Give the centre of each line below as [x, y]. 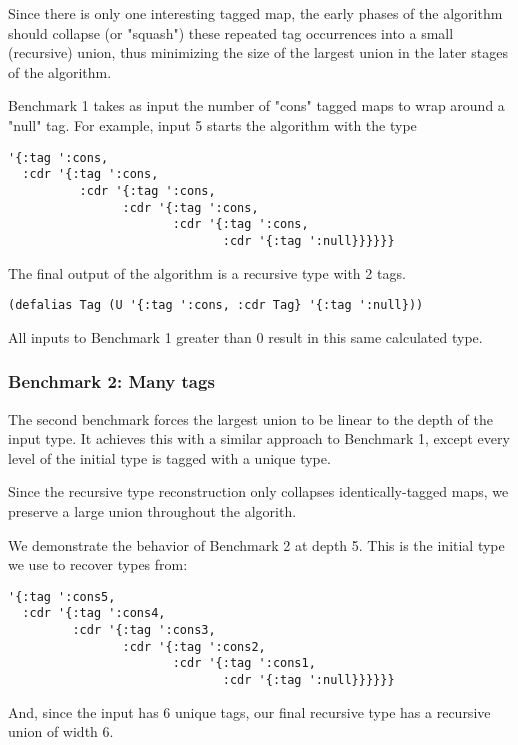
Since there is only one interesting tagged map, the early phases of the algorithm [255, 13]
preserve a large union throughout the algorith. [152, 510]
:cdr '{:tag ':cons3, [144, 630]
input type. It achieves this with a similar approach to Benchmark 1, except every [259, 438]
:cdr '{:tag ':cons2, [194, 646]
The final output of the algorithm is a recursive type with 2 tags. [207, 272]
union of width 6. [61, 731]
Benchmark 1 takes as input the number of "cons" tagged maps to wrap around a [256, 105]
